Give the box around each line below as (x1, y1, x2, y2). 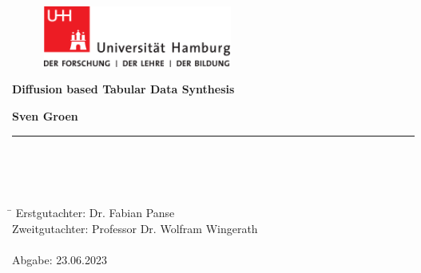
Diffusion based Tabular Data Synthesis (12, 81, 235, 97)
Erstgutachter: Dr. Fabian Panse (15, 204, 175, 221)
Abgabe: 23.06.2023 (12, 251, 108, 268)
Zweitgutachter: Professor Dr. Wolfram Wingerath (12, 220, 258, 236)
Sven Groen (12, 107, 78, 124)
